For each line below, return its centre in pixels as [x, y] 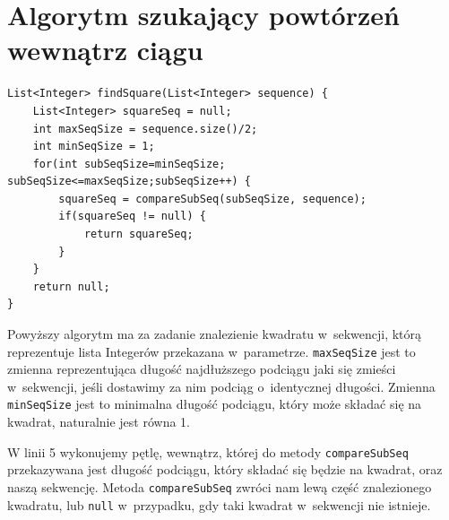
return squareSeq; [138, 234]
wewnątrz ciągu [105, 50]
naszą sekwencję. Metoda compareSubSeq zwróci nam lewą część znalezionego [220, 486]
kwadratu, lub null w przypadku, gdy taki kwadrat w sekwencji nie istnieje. [219, 504]
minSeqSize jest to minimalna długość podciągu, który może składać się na [215, 404]
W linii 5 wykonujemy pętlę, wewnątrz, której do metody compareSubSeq [208, 451]
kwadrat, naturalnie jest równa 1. [99, 422]
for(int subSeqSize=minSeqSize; [129, 164]
